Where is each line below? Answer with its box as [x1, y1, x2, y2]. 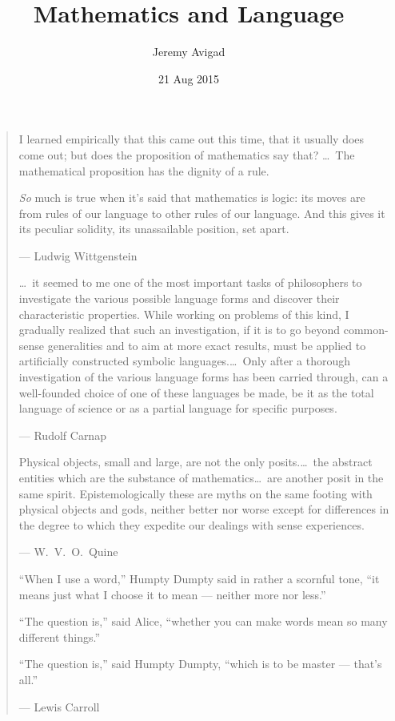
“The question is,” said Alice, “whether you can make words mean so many [18, 613, 388, 630]
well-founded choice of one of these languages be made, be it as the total [18, 384, 374, 401]
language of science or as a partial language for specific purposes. [18, 400, 337, 417]
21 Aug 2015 [158, 70, 220, 87]
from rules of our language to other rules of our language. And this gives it [18, 204, 385, 221]
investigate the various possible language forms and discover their [18, 290, 340, 307]
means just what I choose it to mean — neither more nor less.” [18, 586, 326, 602]
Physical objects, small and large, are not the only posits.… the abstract [18, 453, 373, 470]
